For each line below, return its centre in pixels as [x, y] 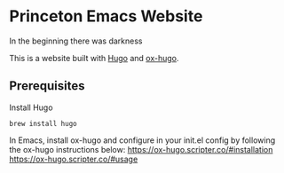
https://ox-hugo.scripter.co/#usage [74, 159]
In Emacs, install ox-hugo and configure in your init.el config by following [142, 140]
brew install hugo [43, 123]
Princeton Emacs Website [106, 16]
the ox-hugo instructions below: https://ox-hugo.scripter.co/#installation [141, 149]
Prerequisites [47, 86]
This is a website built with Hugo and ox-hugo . [94, 58]
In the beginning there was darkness [76, 41]
